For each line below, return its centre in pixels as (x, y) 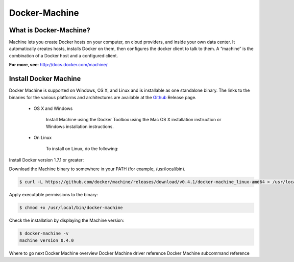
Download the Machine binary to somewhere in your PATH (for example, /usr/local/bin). (97, 169)
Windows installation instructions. (80, 126)
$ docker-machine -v (44, 234)
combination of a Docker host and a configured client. (63, 55)
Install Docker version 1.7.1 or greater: (47, 160)
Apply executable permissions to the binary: (53, 195)
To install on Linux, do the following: (82, 149)
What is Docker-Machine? (50, 30)
